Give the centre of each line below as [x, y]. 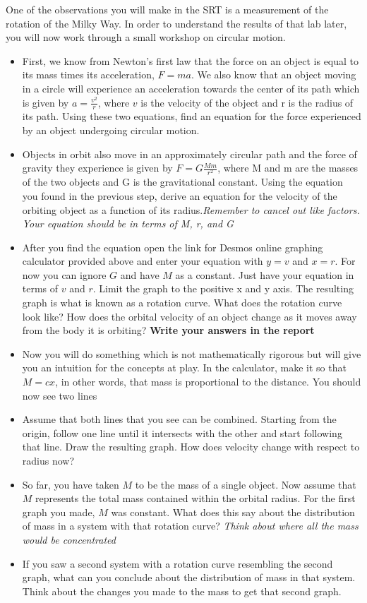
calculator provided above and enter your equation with [143, 261]
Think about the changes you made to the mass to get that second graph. [182, 591]
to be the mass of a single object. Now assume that [246, 484]
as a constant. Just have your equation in [265, 274]
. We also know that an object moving [273, 74]
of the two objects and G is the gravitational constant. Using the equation [182, 182]
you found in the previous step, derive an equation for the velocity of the [180, 195]
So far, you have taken [71, 484]
